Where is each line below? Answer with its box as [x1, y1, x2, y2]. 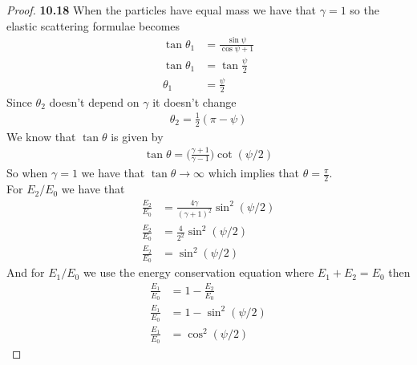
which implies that [208, 164, 300, 181]
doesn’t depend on [49, 93, 140, 110]
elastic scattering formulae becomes [6, 17, 180, 34]
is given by [111, 128, 164, 144]
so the [350, 2, 379, 18]
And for [6, 264, 45, 281]
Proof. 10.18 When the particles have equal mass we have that [6, 2, 317, 18]
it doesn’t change [152, 93, 237, 110]
